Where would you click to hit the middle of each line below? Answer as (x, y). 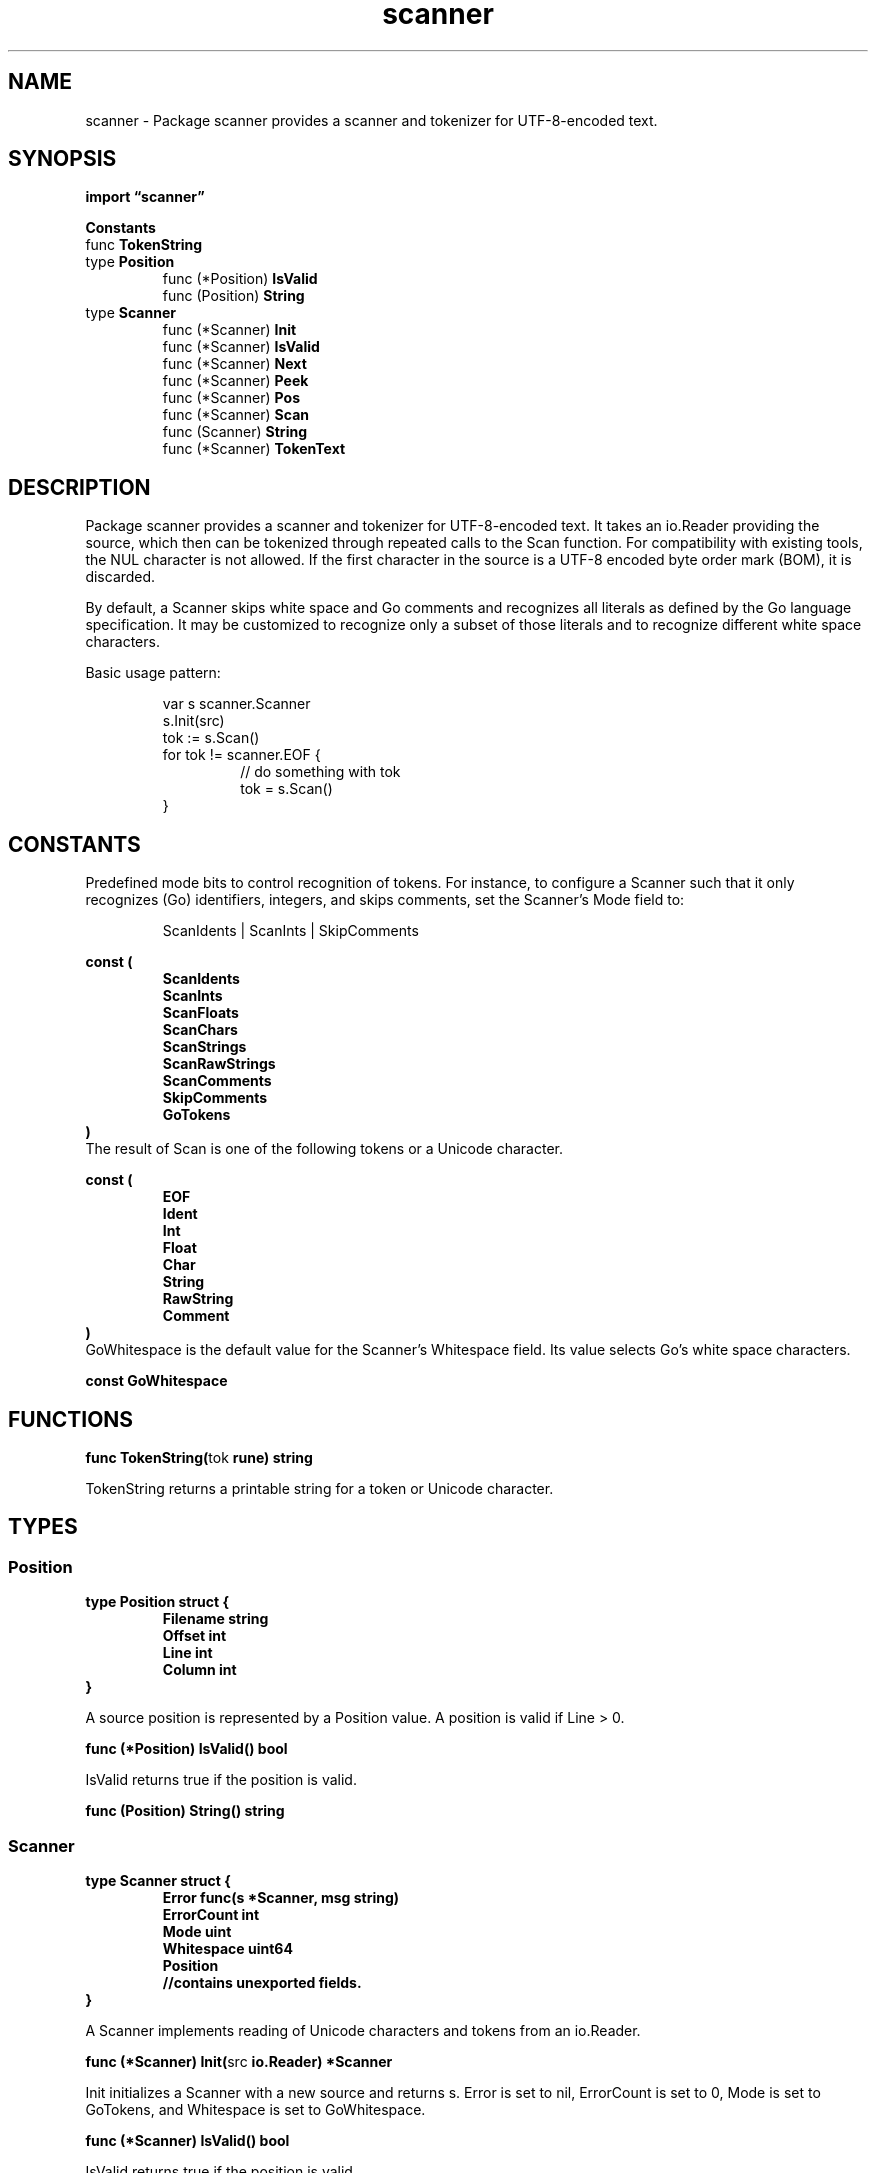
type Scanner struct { (158, 1880)
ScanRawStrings (219, 1064)
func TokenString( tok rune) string (199, 1457)
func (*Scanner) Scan (235, 415)
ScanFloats (200, 1013)
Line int (187, 1653)
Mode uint (197, 1931)
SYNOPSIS (62, 159)
